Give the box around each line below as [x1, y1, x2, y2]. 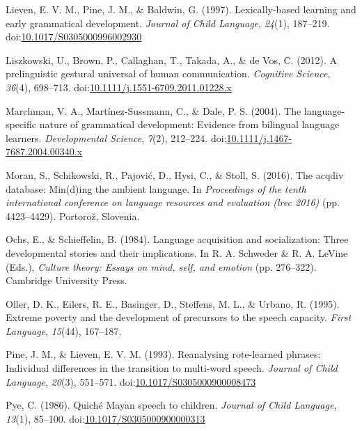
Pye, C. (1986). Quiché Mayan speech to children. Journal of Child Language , [6, 398, 337, 412]
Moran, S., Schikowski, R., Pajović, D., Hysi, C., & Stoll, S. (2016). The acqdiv [6, 167, 344, 182]
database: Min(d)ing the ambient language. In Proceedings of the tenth [6, 181, 306, 196]
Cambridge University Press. [6, 273, 127, 288]
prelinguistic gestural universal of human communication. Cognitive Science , [6, 66, 331, 81]
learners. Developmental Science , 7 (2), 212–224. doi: [6, 130, 227, 145]
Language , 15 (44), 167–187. [6, 323, 122, 338]
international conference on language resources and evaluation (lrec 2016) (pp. [6, 195, 340, 210]
